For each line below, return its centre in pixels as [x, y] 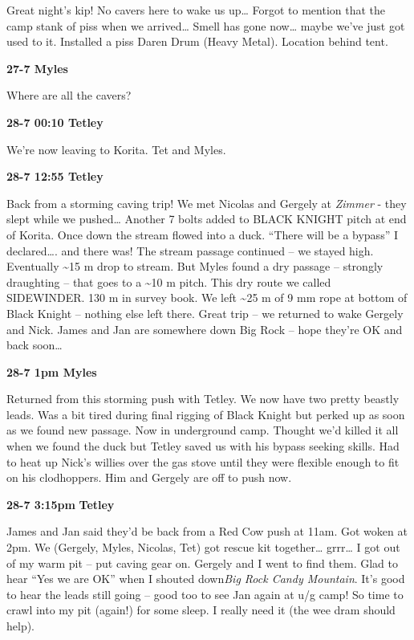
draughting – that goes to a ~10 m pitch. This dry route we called [169, 281]
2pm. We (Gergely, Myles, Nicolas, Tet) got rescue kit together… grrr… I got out [203, 547]
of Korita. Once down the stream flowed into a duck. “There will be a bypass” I [202, 234]
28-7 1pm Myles [52, 371]
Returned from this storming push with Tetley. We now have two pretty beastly [203, 399]
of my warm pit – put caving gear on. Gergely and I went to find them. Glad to [202, 563]
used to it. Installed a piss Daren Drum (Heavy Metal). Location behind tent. [197, 41]
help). [21, 626]
